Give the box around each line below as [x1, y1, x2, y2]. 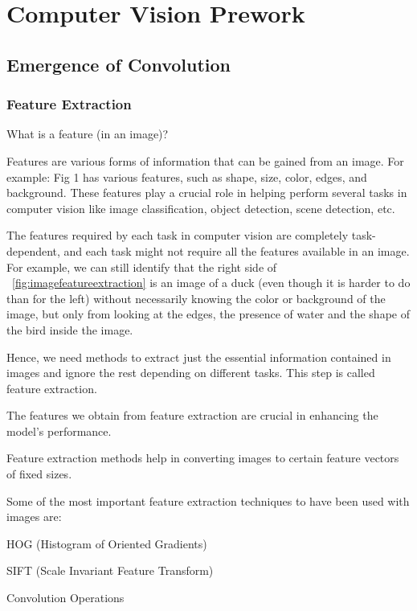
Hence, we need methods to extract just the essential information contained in [6, 348, 391, 365]
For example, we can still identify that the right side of [6, 258, 277, 275]
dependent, [6, 242, 60, 259]
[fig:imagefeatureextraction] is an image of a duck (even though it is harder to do [12, 274, 411, 291]
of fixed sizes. [6, 465, 72, 482]
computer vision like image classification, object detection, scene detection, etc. [6, 199, 395, 216]
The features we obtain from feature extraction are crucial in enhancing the [6, 407, 378, 424]
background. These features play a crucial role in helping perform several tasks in [6, 184, 407, 201]
